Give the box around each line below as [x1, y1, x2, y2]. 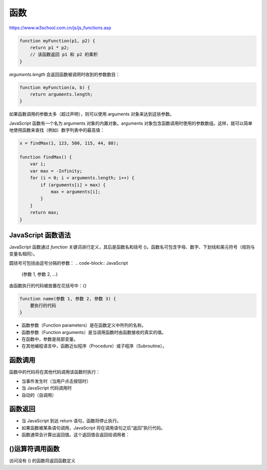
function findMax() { [19, 154, 72, 160]
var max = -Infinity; [30, 168, 83, 174]
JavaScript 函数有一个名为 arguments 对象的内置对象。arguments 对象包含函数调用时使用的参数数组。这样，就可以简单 [9, 120, 253, 126]
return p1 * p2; [30, 45, 69, 50]
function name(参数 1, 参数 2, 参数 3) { [19, 296, 116, 301]
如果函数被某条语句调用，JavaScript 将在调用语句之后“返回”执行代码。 [21, 424, 166, 430]
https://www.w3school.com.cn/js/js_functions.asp [9, 25, 111, 31]
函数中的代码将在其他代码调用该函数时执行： [9, 369, 100, 375]
